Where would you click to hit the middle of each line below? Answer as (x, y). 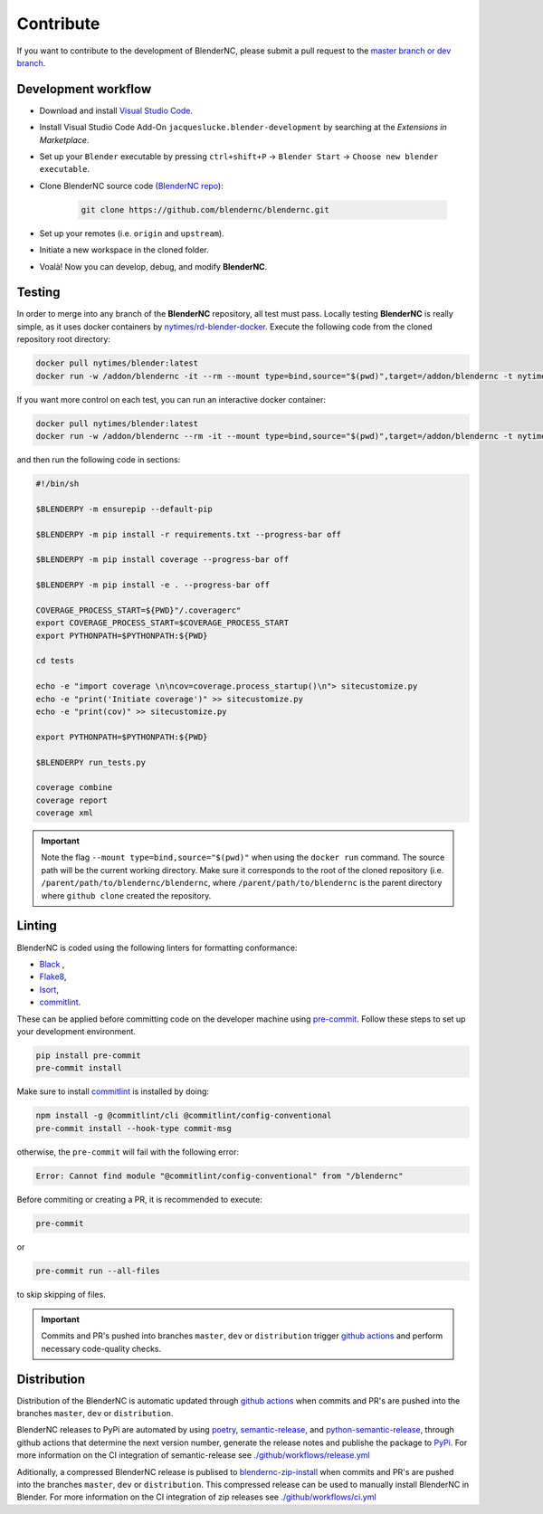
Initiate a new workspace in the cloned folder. (124, 250)
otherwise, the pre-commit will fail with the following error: (128, 1152)
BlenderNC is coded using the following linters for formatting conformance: (157, 947)
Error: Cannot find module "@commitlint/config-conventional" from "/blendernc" (219, 1176)
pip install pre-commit (89, 1055)
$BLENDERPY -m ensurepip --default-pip (124, 509)
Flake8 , (53, 976)
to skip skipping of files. (61, 1294)
